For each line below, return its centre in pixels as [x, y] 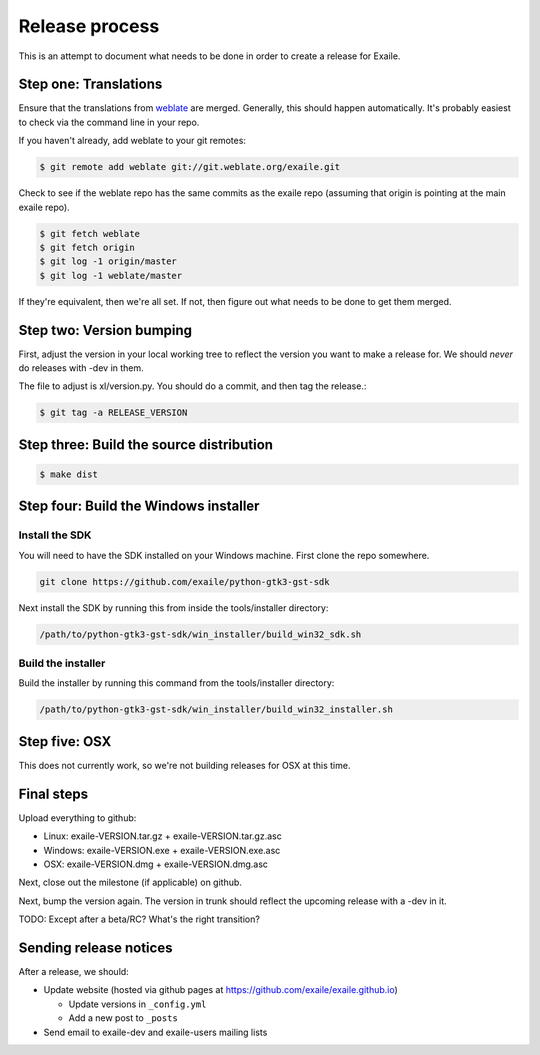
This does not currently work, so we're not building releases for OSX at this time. [184, 765]
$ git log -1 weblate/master [111, 275]
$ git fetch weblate [89, 233]
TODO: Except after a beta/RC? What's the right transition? [139, 919]
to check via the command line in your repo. [109, 122]
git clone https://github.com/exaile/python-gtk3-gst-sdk [184, 581]
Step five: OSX [65, 741]
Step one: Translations [90, 84]
